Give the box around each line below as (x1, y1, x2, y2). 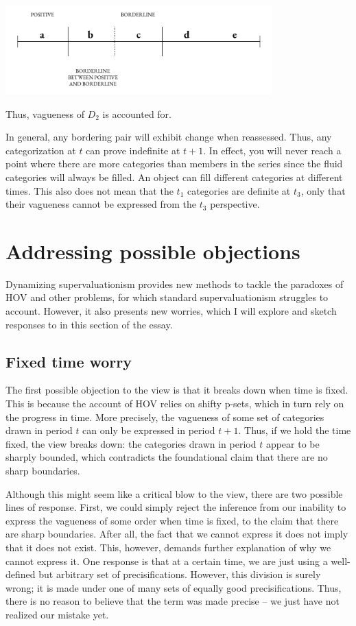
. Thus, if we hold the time (238, 423, 351, 437)
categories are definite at (187, 183, 291, 197)
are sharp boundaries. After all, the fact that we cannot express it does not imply (5, 527, 348, 541)
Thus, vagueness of (5, 106, 84, 121)
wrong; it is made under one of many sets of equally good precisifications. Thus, (5, 580, 342, 594)
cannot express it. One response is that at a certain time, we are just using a (5, 553, 328, 568)
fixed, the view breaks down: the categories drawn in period (5, 436, 257, 450)
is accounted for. (102, 106, 172, 121)
